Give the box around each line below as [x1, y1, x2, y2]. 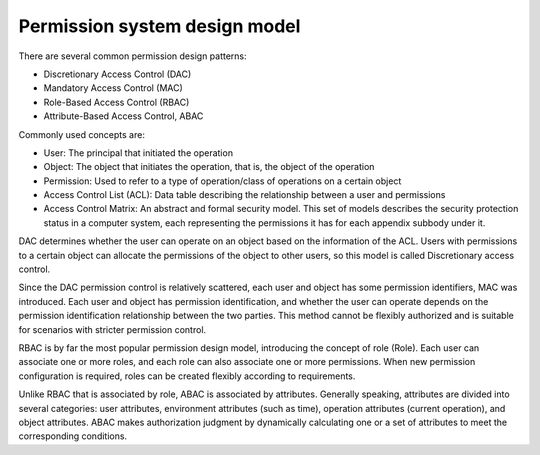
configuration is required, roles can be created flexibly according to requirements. [18, 370, 356, 382]
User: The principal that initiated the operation [43, 146, 234, 159]
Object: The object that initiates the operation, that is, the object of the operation [43, 161, 375, 173]
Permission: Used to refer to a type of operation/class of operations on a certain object [43, 175, 402, 187]
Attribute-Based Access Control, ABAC [43, 110, 204, 122]
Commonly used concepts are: [18, 128, 145, 140]
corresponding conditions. [18, 430, 128, 442]
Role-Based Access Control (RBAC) [43, 96, 190, 108]
